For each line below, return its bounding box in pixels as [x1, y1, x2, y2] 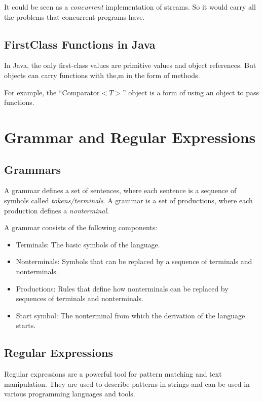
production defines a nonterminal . [4, 205, 109, 215]
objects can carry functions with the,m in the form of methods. [4, 69, 200, 80]
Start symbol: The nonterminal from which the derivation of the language [16, 310, 245, 320]
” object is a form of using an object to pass [123, 87, 259, 97]
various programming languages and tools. [4, 388, 135, 399]
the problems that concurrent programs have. [4, 11, 145, 22]
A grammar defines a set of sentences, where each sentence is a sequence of [4, 185, 237, 196]
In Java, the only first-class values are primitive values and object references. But [4, 60, 256, 70]
